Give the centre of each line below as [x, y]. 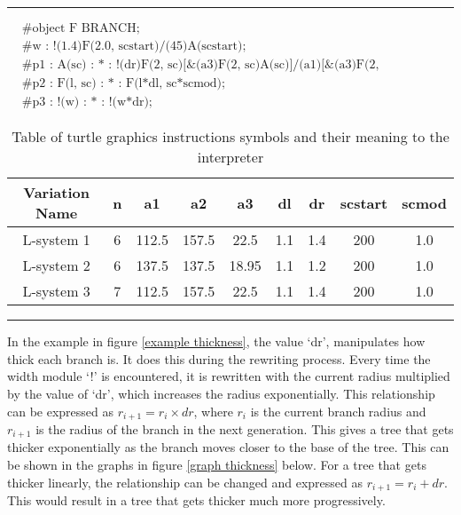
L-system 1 [56, 240]
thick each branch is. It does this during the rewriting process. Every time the [219, 358]
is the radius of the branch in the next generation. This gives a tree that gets [245, 428]
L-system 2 [56, 265]
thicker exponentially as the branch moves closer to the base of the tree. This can [228, 447]
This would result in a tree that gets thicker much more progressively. [196, 500]
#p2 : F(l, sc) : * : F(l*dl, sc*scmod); [123, 84]
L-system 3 [56, 291]
